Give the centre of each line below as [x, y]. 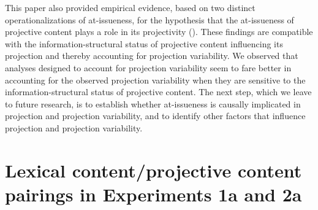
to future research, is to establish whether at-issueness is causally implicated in [153, 103]
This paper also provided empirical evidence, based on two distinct [130, 7]
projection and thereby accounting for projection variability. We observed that [152, 56]
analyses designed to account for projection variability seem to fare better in [148, 67]
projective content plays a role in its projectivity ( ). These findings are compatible [159, 32]
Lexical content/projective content [153, 170]
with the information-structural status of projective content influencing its [144, 43]
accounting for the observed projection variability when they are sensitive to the [155, 80]
